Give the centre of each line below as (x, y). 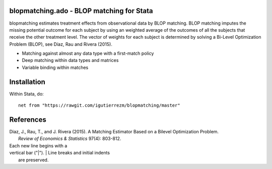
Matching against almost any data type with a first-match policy (88, 53)
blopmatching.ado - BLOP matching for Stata (81, 11)
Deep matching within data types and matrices (70, 60)
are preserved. (33, 160)
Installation (27, 82)
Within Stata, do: (26, 94)
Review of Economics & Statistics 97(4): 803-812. (70, 139)
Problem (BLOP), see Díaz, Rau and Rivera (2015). (61, 44)
